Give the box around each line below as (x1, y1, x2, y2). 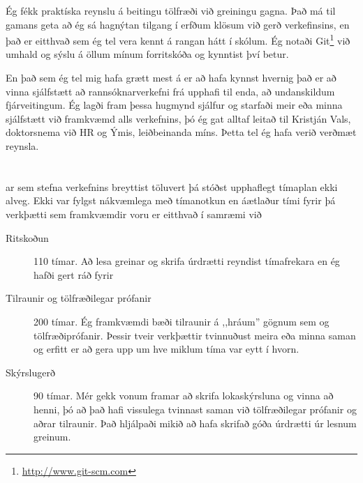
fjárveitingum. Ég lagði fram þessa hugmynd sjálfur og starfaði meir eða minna (6, 98, 343, 112)
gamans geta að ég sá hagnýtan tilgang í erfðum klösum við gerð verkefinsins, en (6, 17, 350, 31)
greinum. (34, 429, 71, 444)
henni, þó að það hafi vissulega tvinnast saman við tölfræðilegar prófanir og (34, 401, 357, 416)
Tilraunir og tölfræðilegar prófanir (6, 291, 151, 305)
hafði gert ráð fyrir (34, 267, 114, 282)
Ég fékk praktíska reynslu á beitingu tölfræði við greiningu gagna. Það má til (6, 3, 336, 17)
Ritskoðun (6, 230, 49, 245)
